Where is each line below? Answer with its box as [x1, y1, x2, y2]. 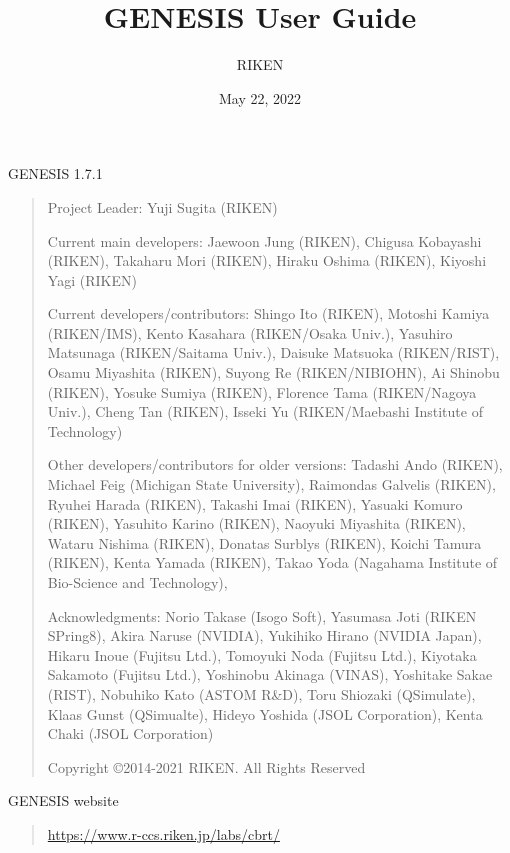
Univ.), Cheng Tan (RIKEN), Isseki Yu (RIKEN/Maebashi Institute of [47, 401, 483, 422]
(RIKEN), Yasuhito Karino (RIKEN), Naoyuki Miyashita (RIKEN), [47, 513, 466, 534]
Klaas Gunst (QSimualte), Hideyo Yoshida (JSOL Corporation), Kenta [47, 703, 483, 724]
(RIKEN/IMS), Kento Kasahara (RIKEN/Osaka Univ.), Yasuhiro [47, 322, 453, 343]
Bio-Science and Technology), [47, 572, 228, 592]
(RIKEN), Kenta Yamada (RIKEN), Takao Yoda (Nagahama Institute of [47, 552, 498, 573]
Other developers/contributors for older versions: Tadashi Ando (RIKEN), [47, 454, 503, 475]
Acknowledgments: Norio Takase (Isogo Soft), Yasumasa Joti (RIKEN [47, 605, 477, 626]
